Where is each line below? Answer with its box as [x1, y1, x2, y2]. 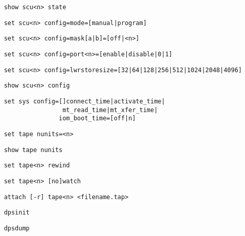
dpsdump [4, 224, 30, 232]
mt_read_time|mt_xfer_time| [62, 106, 158, 114]
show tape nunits [4, 146, 63, 154]
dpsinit [4, 209, 30, 217]
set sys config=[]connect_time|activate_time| [4, 97, 165, 105]
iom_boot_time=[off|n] [59, 115, 136, 122]
